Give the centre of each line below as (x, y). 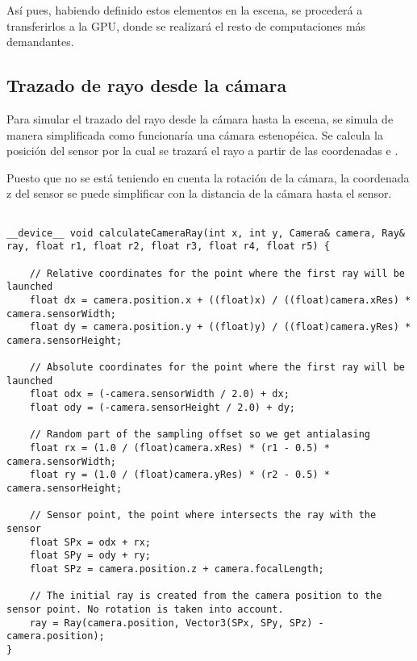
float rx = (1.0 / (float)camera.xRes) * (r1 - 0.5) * (179, 448)
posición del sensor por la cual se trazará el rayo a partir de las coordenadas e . (202, 151)
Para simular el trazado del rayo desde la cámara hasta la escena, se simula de (200, 118)
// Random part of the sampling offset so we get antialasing (200, 435)
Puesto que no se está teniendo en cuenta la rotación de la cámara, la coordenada (208, 177)
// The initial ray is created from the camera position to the (206, 596)
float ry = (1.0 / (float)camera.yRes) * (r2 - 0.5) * (179, 475)
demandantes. (40, 42)
